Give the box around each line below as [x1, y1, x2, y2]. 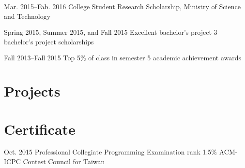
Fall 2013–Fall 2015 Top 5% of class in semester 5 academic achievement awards [4, 53, 242, 63]
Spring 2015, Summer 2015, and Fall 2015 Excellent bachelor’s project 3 [4, 27, 217, 37]
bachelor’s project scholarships [4, 36, 94, 46]
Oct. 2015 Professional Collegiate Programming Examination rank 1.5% [4, 147, 217, 157]
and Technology [4, 11, 51, 21]
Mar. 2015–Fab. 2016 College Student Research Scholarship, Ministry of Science [4, 1, 241, 11]
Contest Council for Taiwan [23, 156, 105, 167]
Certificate [4, 119, 76, 139]
